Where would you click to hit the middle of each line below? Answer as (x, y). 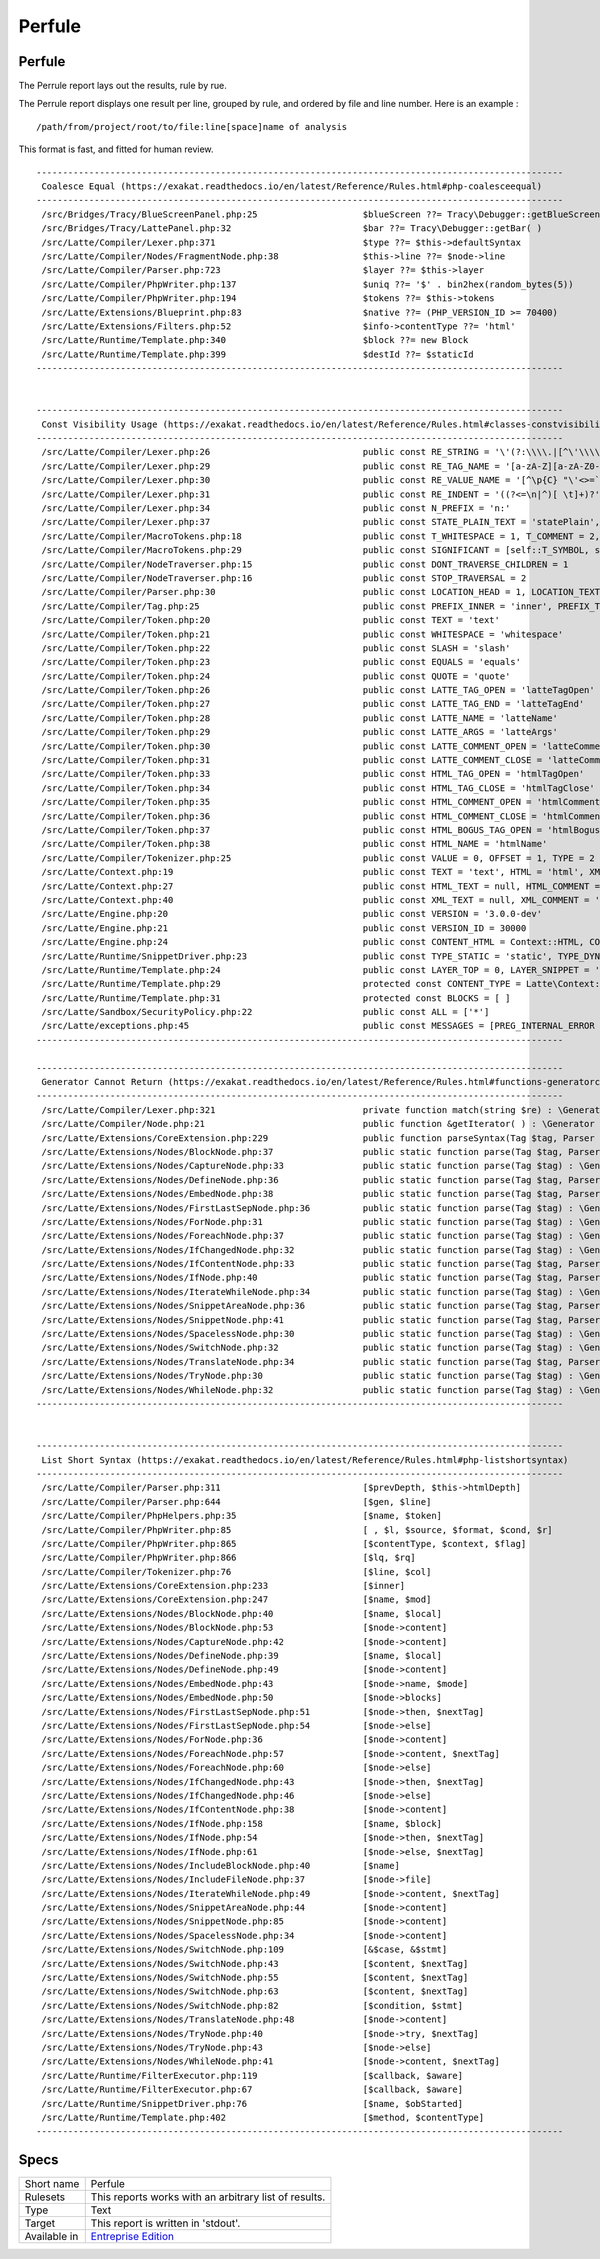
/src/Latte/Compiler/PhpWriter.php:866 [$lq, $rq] (228, 1558)
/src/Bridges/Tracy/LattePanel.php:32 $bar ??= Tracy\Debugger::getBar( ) (292, 228)
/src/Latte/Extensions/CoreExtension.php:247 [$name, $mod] (236, 1599)
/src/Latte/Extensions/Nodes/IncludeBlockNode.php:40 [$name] (220, 1865)
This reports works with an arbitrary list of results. (208, 2197)
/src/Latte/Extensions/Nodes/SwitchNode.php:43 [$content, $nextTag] (255, 1963)
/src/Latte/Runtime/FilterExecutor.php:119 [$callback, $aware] (252, 2075)
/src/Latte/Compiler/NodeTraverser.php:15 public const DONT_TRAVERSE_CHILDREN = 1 (305, 564)
